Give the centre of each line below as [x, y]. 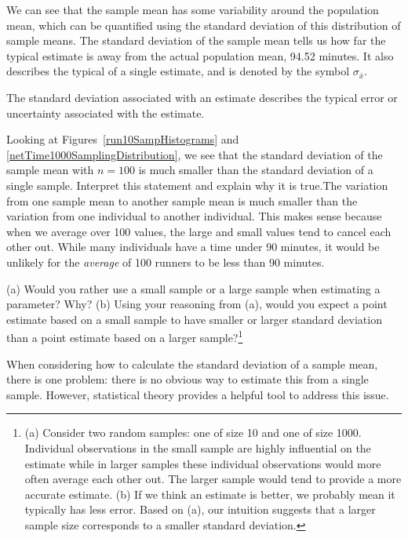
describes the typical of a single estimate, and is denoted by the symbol [178, 71]
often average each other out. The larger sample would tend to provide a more [213, 479]
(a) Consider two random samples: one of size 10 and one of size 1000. [193, 433]
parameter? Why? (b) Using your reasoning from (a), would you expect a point [197, 304]
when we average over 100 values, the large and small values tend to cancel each [199, 231]
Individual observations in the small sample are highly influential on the [198, 447]
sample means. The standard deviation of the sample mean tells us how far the [196, 40]
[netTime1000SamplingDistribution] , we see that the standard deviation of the [195, 154]
